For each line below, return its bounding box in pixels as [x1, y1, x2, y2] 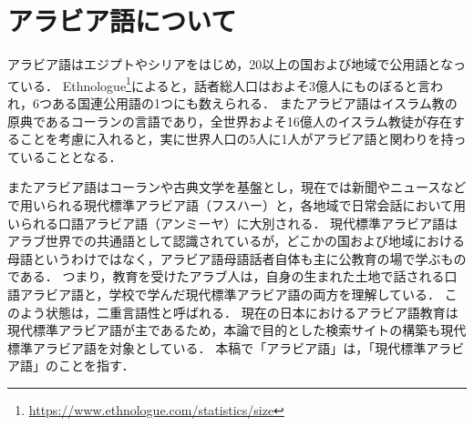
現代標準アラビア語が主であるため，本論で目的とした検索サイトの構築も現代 [7, 320, 467, 340]
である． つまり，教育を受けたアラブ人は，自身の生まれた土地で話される [7, 267, 445, 286]
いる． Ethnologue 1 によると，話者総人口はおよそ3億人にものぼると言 [19, 73, 430, 95]
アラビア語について [7, 2, 237, 39]
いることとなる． [19, 147, 122, 166]
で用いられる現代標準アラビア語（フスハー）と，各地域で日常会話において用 [7, 195, 467, 214]
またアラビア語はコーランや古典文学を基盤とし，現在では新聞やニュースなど [7, 177, 467, 197]
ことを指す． [57, 356, 135, 375]
